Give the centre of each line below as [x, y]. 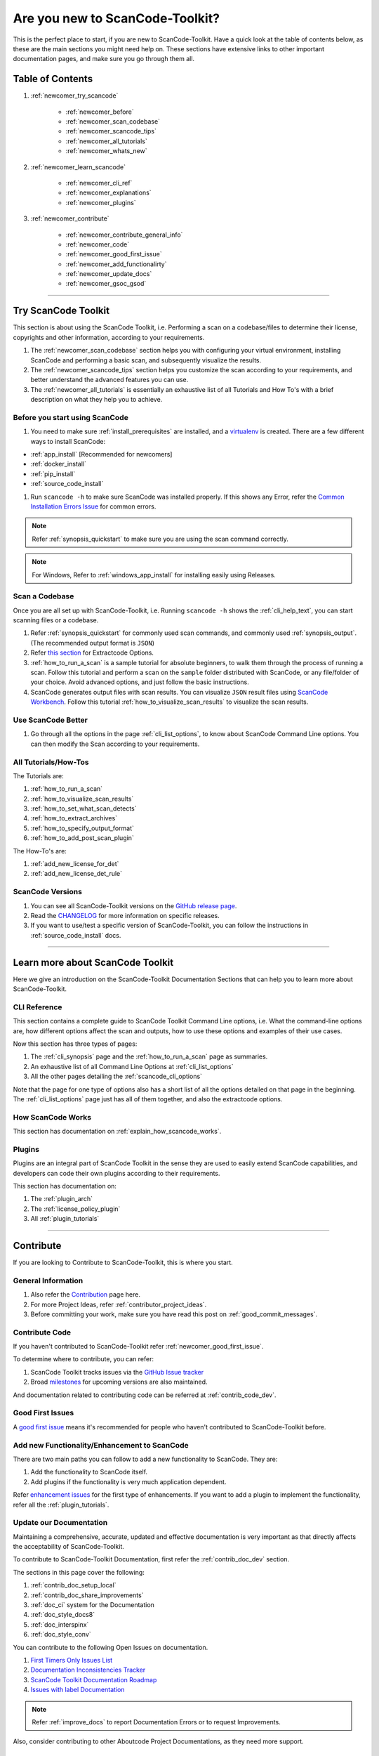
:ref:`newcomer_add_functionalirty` [116, 264]
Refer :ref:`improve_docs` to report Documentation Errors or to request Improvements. [156, 1722]
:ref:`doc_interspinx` [60, 1624]
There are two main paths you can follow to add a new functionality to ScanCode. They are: [145, 1459]
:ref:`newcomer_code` [98, 244]
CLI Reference [38, 1007]
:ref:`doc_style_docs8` [62, 1615]
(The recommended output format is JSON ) [92, 643]
